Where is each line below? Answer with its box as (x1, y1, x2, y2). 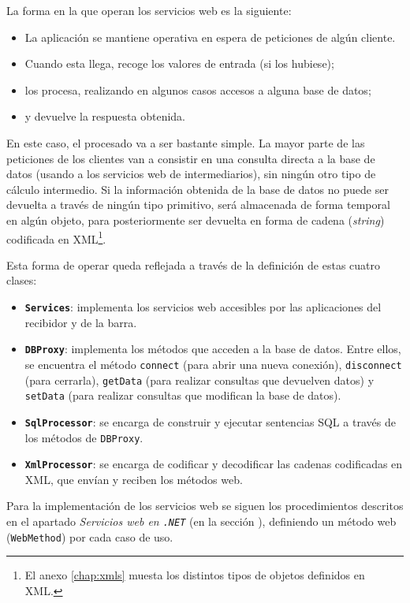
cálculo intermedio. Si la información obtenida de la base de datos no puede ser (6, 181, 389, 197)
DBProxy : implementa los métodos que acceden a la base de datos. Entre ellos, (24, 341, 401, 357)
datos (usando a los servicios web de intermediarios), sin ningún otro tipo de (6, 166, 376, 182)
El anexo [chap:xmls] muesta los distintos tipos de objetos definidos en (24, 567, 365, 583)
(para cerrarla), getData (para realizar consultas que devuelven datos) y (24, 371, 375, 388)
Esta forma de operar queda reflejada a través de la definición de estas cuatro (6, 256, 380, 273)
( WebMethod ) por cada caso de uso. (6, 528, 173, 545)
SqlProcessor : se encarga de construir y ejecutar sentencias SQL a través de (24, 413, 396, 430)
